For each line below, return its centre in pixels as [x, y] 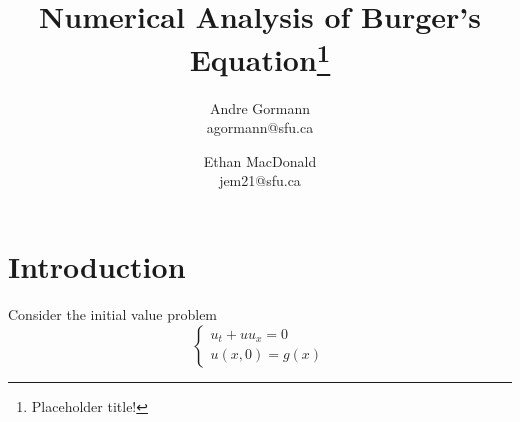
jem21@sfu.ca [260, 180]
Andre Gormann [260, 107]
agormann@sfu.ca [260, 127]
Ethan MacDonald [260, 160]
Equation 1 [260, 57]
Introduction [97, 266]
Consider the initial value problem [113, 313]
